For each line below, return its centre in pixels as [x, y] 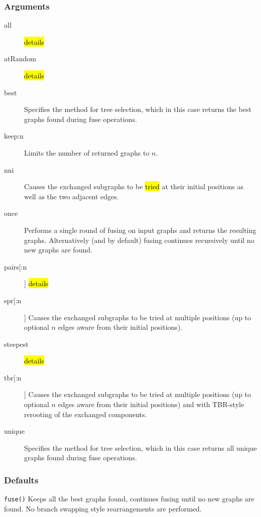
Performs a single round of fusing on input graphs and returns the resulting [140, 230]
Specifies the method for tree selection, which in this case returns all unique [141, 447]
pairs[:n [16, 266]
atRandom [20, 58]
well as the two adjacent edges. [72, 196]
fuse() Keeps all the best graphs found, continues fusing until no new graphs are [129, 499]
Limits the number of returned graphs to [87, 152]
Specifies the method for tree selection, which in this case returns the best [138, 109]
